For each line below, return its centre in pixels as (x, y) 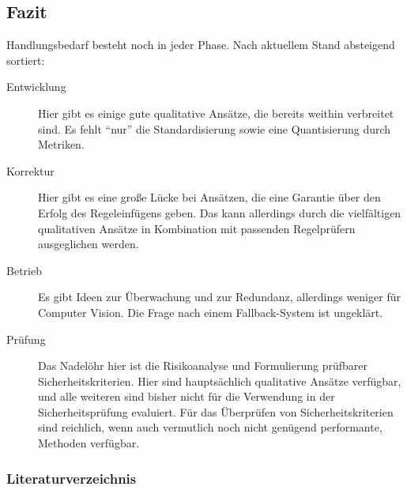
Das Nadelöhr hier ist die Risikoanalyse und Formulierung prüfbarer (203, 366)
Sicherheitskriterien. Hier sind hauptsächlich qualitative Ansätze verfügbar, (220, 381)
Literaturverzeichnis (72, 478)
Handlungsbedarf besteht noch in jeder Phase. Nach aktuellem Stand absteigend (201, 45)
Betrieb (24, 270)
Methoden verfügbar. (89, 443)
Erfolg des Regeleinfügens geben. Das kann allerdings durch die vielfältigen (220, 212)
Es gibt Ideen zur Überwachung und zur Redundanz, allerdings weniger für (219, 297)
